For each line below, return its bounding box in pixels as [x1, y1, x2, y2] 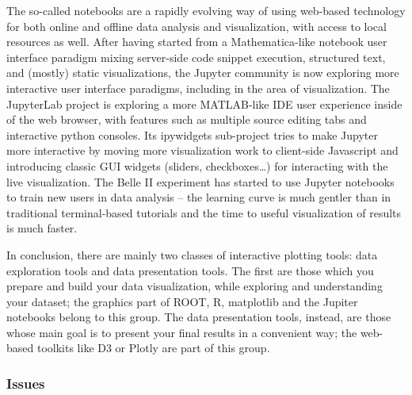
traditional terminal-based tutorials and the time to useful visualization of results [6, 204, 402, 221]
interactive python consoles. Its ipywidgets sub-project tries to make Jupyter [6, 126, 379, 143]
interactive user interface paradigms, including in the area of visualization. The [6, 79, 390, 96]
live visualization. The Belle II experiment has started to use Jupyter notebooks [6, 173, 395, 190]
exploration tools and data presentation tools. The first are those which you [6, 262, 374, 278]
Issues [6, 373, 45, 393]
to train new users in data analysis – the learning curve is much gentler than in [6, 189, 391, 205]
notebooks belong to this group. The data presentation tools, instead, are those [6, 309, 391, 325]
